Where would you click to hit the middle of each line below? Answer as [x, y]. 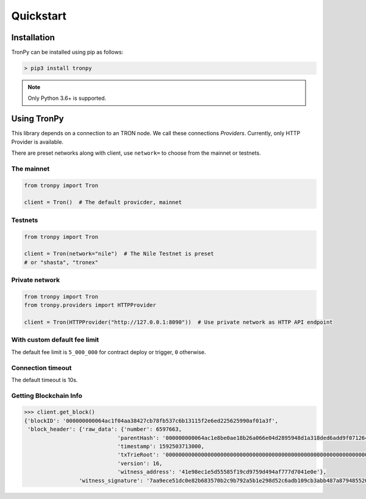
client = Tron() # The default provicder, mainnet [103, 202]
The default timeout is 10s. [45, 380]
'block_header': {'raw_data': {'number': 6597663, [105, 429]
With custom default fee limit [55, 340]
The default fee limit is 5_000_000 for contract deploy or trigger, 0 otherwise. [109, 352]
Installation [33, 37]
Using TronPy [38, 119]
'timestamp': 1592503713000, [161, 447]
